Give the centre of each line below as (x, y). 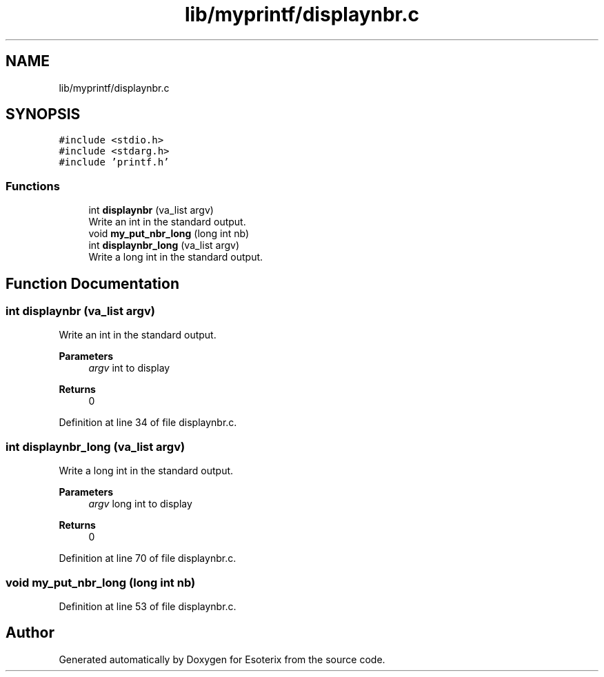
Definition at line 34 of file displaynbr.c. (148, 423)
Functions (33, 186)
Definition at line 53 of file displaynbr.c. (148, 606)
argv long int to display (140, 504)
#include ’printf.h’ (114, 162)
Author (30, 633)
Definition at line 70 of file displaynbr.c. (148, 558)
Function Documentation (92, 283)
